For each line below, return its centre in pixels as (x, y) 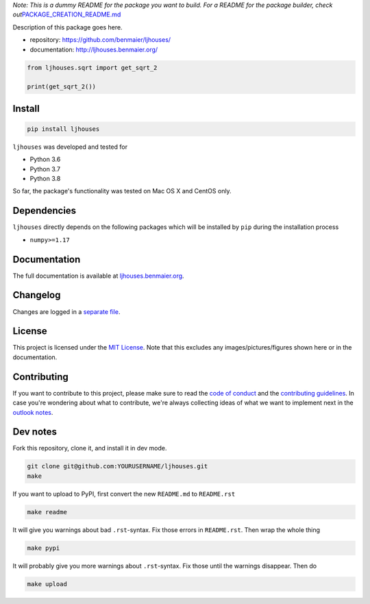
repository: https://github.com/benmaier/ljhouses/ (100, 40)
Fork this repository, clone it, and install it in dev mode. (90, 448)
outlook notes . (33, 412)
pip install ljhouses (63, 129)
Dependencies (45, 211)
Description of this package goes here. (67, 27)
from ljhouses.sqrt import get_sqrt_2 (92, 68)
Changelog (37, 295)
